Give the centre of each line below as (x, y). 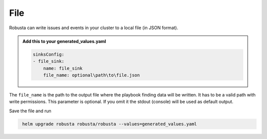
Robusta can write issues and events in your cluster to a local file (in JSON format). (94, 28)
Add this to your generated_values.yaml (64, 41)
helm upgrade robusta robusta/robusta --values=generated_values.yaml (110, 124)
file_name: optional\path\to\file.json (92, 75)
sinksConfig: (48, 54)
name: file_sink (63, 68)
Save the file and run (30, 111)
